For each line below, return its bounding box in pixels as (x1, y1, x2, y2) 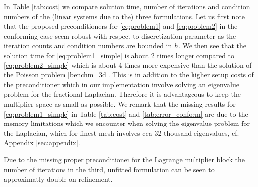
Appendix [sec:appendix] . (4, 137, 80, 148)
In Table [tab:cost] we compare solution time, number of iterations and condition (4, 1, 250, 11)
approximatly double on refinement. (4, 174, 113, 184)
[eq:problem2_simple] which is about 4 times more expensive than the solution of (4, 60, 252, 70)
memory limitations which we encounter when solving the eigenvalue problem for (4, 118, 250, 128)
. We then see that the (178, 40, 246, 51)
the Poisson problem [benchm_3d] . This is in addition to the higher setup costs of (4, 69, 254, 80)
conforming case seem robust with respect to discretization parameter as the (4, 30, 236, 41)
